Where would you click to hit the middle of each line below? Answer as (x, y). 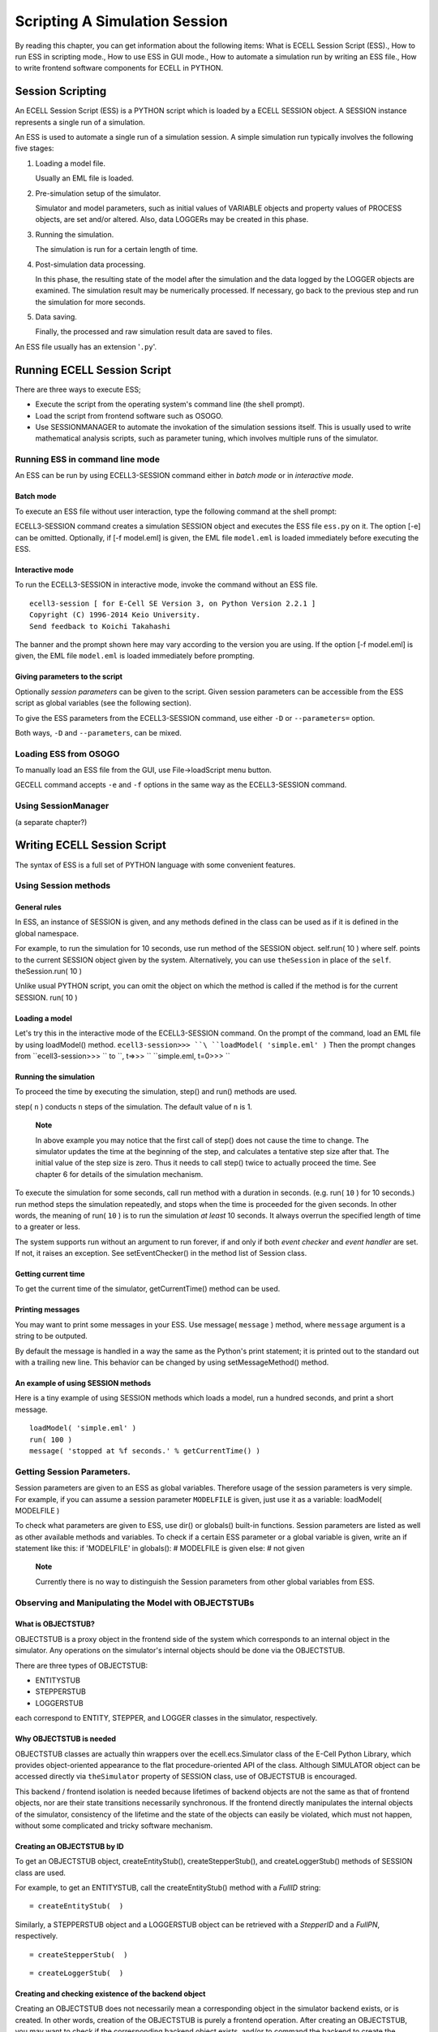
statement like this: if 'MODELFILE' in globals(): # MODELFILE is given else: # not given (160, 1548)
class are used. (41, 1873)
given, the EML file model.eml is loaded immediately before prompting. (135, 656)
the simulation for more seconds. (90, 302)
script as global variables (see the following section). (103, 703)
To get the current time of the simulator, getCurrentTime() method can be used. (148, 1289)
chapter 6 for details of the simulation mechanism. (119, 1174)
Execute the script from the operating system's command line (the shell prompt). (170, 404)
